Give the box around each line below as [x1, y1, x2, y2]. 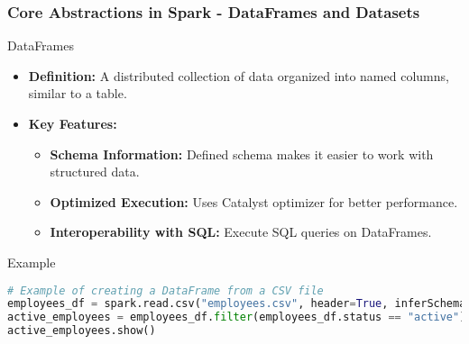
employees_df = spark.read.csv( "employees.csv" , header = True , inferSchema [7, 297, 466, 311]
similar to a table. [28, 84, 127, 103]
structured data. [50, 162, 140, 181]
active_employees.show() [7, 324, 156, 338]
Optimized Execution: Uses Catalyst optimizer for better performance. [50, 192, 458, 211]
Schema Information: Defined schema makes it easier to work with [50, 144, 434, 163]
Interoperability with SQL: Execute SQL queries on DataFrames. [50, 222, 432, 241]
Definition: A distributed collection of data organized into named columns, [28, 66, 449, 85]
